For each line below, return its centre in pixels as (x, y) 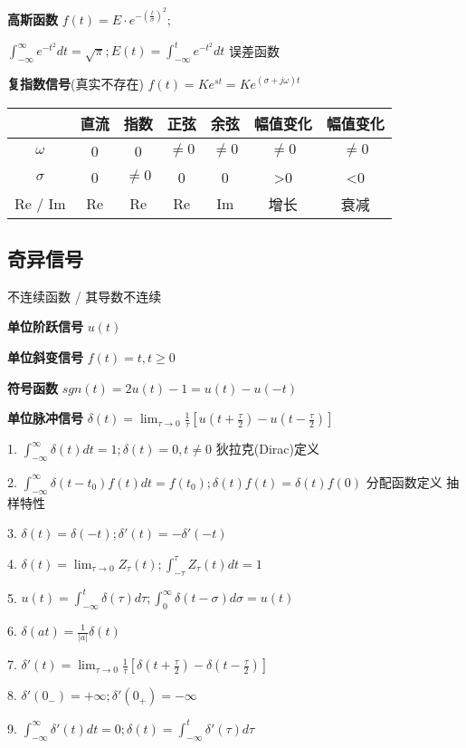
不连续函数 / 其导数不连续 (85, 296)
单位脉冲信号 (45, 418)
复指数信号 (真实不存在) (76, 83)
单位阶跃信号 (45, 326)
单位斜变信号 (45, 356)
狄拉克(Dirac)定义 (267, 449)
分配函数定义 (404, 481)
